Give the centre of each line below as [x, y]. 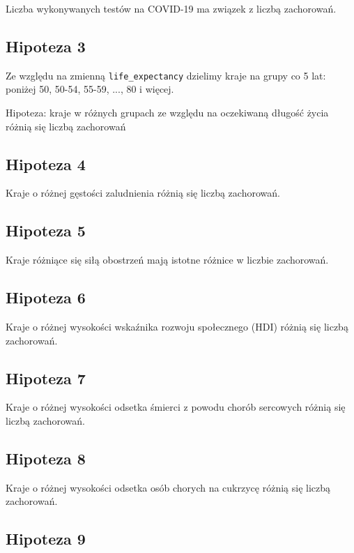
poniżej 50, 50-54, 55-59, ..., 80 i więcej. [90, 89]
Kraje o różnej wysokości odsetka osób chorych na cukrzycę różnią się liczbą [168, 487]
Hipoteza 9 [46, 539]
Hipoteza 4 [46, 164]
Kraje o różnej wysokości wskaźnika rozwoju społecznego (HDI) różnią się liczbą [177, 327]
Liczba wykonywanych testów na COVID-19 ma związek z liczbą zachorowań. [171, 8]
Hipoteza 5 [46, 230]
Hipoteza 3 [46, 46]
